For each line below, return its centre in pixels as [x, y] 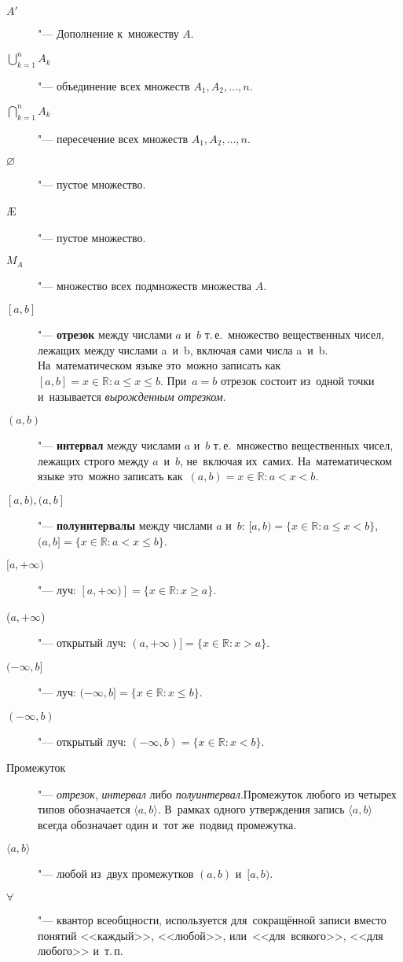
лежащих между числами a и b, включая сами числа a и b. [183, 349]
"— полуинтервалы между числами [125, 525]
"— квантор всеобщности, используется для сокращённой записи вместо [212, 920]
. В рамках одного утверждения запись [251, 809]
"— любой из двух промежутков [116, 874]
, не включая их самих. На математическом [286, 460]
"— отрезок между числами [105, 334]
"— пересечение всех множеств [113, 138]
